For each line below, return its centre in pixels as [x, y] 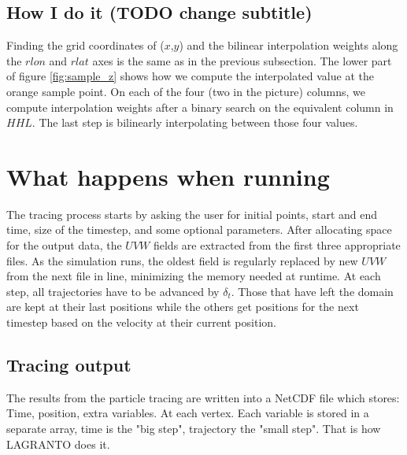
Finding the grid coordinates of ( [85, 45]
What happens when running [168, 176]
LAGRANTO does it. [58, 444]
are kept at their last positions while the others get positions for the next [183, 307]
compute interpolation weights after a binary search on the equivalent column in [200, 107]
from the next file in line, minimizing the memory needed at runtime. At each [194, 276]
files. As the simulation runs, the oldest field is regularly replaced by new [182, 260]
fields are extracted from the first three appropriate [277, 245]
